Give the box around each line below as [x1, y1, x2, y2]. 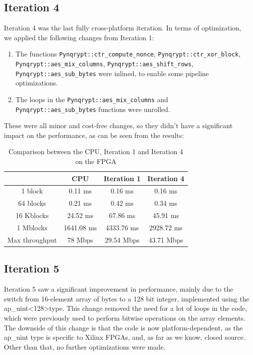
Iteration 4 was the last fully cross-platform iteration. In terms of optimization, [4, 23, 241, 33]
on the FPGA [75, 156, 116, 166]
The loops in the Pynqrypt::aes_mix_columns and [15, 94, 168, 104]
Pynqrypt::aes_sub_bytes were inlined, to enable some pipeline [15, 68, 209, 78]
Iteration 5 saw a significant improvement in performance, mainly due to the [4, 284, 233, 294]
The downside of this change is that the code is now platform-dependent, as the [4, 322, 243, 332]
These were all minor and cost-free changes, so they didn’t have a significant [4, 120, 233, 131]
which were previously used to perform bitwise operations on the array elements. [4, 312, 246, 323]
